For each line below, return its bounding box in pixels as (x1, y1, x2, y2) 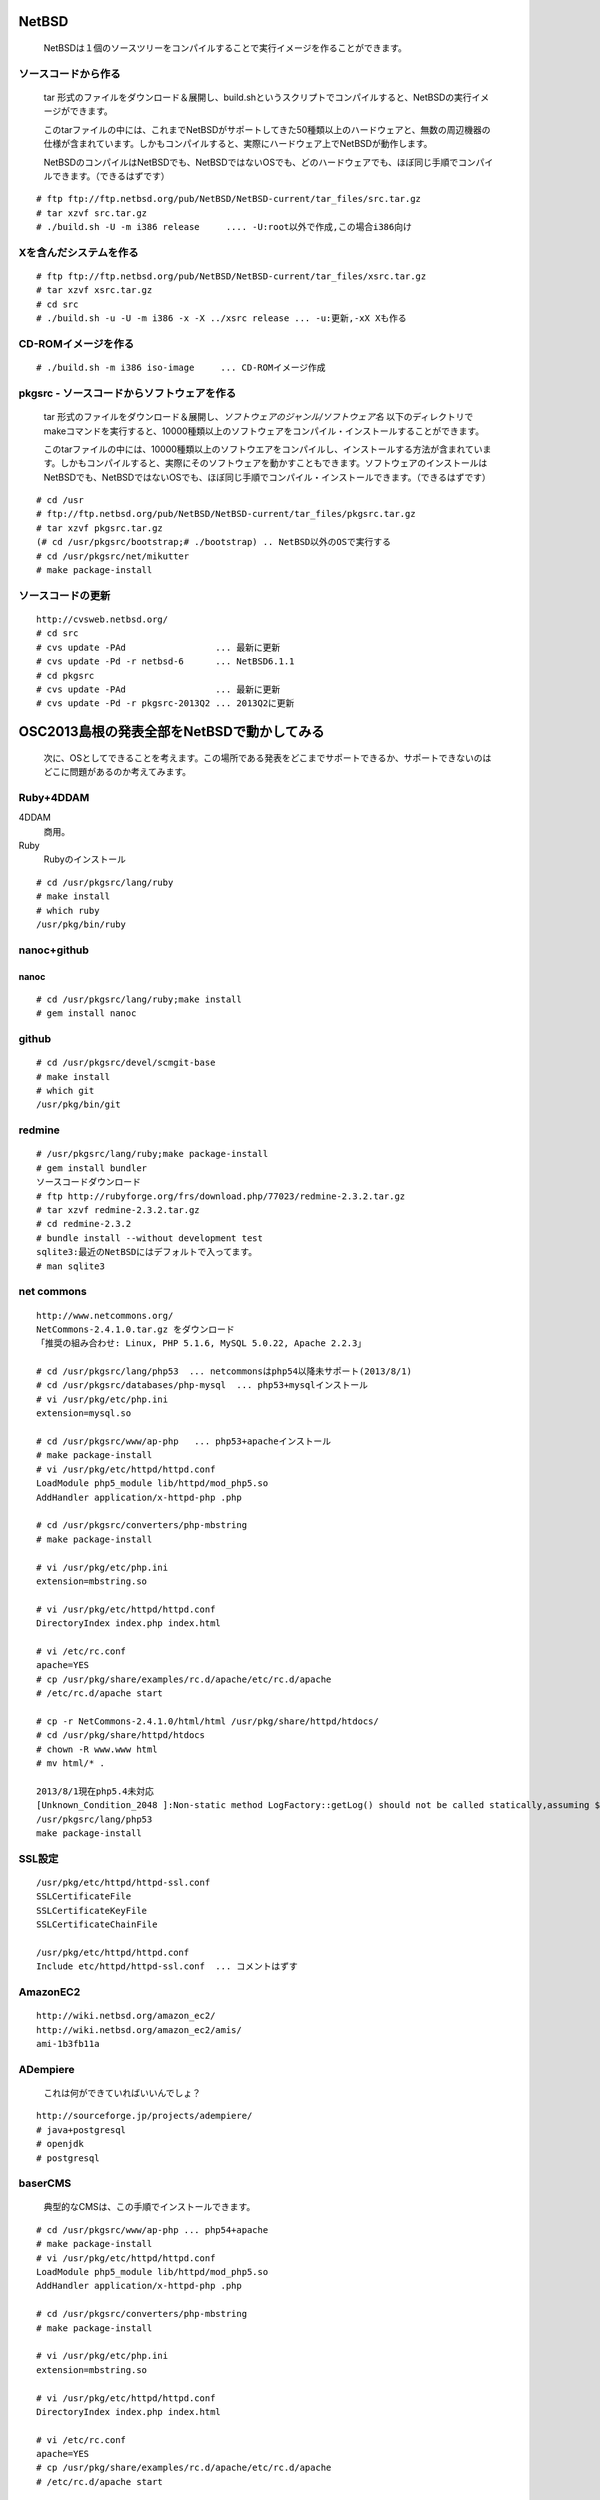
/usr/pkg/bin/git (36, 1099, 121, 1110)
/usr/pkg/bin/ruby (36, 919, 127, 930)
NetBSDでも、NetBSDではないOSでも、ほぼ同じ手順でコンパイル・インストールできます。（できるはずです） (43, 471, 491, 483)
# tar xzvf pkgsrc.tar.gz (36, 522, 164, 534)
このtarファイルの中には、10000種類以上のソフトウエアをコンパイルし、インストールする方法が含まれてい (43, 443, 484, 455)
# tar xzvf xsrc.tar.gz (36, 285, 153, 296)
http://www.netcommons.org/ (36, 1310, 174, 1321)
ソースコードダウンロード (36, 1176, 142, 1188)
